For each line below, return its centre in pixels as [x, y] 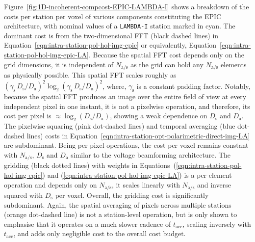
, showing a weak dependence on [159, 116]
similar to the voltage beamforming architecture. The [151, 154]
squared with [24, 195]
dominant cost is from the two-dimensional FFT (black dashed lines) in [111, 35]
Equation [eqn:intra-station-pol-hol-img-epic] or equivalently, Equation [110, 45]
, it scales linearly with [146, 184]
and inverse [214, 184]
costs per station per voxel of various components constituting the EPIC [113, 16]
